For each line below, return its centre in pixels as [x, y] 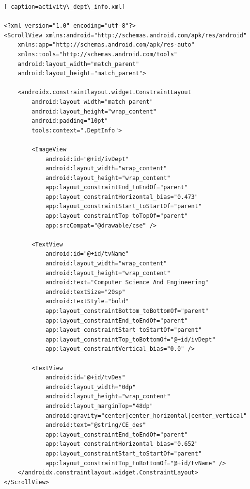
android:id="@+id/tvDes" [85, 378]
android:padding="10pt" [70, 121]
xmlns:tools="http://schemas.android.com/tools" [97, 54]
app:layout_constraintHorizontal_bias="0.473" [122, 197]
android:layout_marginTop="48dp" [99, 406]
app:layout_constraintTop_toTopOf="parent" [117, 216]
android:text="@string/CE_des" [96, 425]
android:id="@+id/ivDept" [87, 159]
